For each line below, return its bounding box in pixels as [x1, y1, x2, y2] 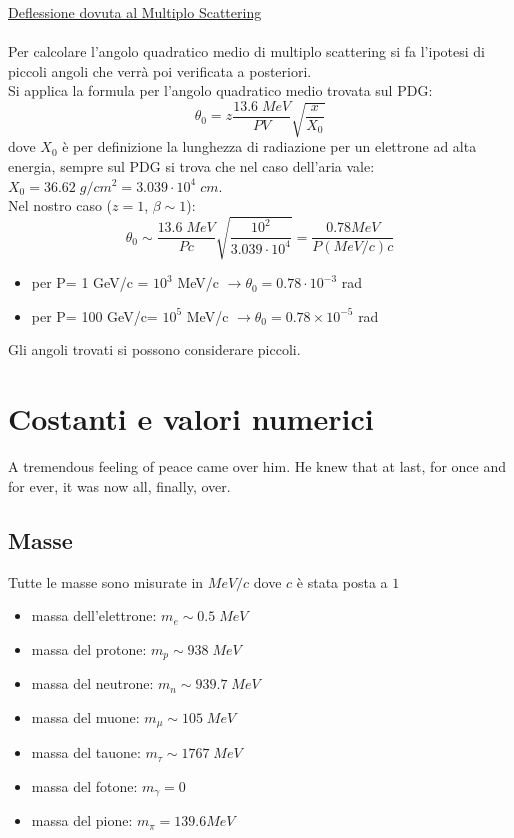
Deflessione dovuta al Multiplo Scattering [8, 2, 262, 22]
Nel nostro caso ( [8, 195, 113, 216]
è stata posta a [296, 571, 388, 592]
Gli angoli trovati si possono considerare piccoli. [8, 339, 301, 360]
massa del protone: [31, 638, 147, 659]
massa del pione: [31, 810, 133, 831]
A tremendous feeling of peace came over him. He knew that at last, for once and [8, 456, 506, 477]
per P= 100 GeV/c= [31, 305, 158, 326]
